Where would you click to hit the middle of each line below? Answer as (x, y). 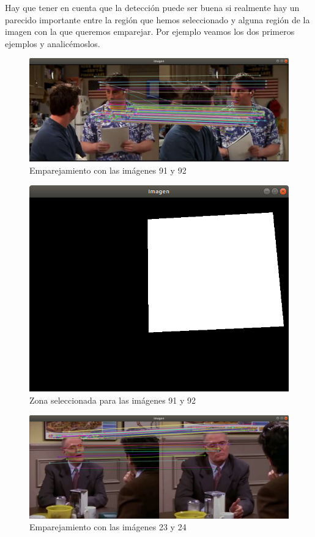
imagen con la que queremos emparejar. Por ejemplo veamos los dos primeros (150, 31)
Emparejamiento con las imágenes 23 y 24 (108, 527)
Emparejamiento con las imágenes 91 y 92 (108, 170)
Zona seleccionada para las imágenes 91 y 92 (113, 400)
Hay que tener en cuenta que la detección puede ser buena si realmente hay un (152, 7)
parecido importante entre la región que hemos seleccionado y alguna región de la (157, 19)
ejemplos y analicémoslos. (53, 43)
